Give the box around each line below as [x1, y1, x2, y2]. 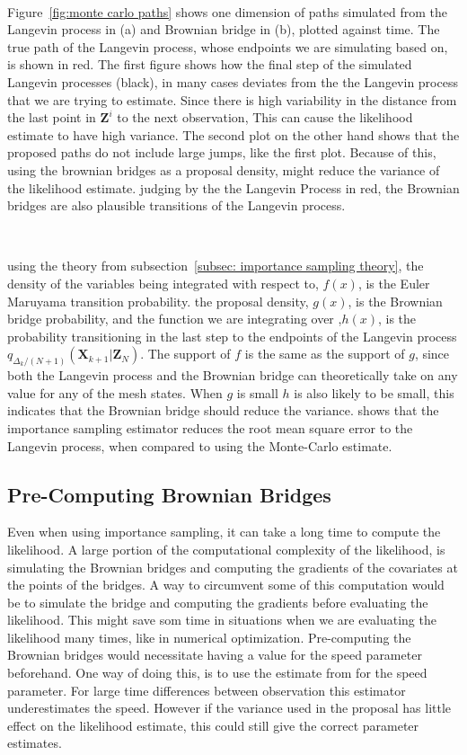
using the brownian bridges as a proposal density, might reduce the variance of [7, 160, 440, 179]
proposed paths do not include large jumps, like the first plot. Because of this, [7, 143, 436, 162]
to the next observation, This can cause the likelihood [117, 108, 413, 127]
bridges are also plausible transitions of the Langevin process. [7, 196, 346, 215]
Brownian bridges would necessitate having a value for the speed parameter [7, 645, 422, 664]
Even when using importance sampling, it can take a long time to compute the [7, 522, 441, 541]
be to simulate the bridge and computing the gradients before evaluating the [7, 592, 428, 611]
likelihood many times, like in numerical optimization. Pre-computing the [7, 627, 411, 646]
